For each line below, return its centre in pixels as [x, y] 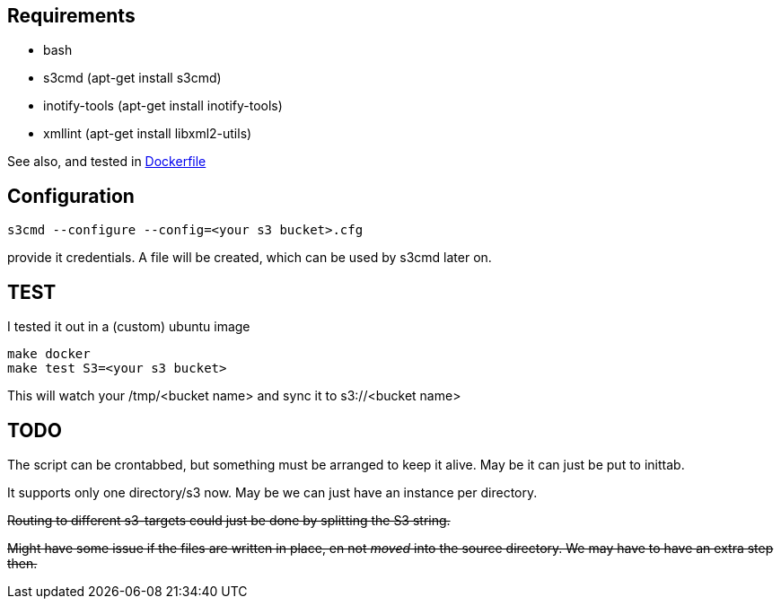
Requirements [71, 16]
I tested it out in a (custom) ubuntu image [129, 327]
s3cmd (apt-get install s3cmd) [132, 78]
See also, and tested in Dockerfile [107, 162]
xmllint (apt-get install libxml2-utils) [148, 134]
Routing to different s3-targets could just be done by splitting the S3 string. [229, 520]
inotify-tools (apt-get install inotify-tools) [163, 106]
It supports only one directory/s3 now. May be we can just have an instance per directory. [272, 492]
